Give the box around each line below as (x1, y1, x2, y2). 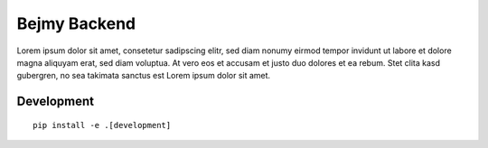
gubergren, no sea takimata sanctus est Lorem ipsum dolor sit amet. (16, 70, 271, 81)
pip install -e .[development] (33, 120, 172, 130)
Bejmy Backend (16, 14, 136, 33)
